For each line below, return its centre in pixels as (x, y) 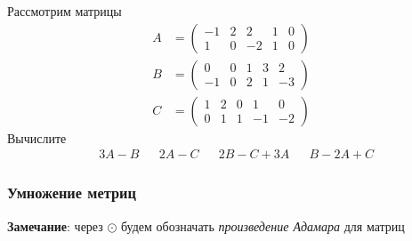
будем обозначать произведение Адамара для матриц (263, 225)
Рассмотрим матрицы (65, 11)
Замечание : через (55, 225)
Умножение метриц (72, 193)
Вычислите (37, 137)
